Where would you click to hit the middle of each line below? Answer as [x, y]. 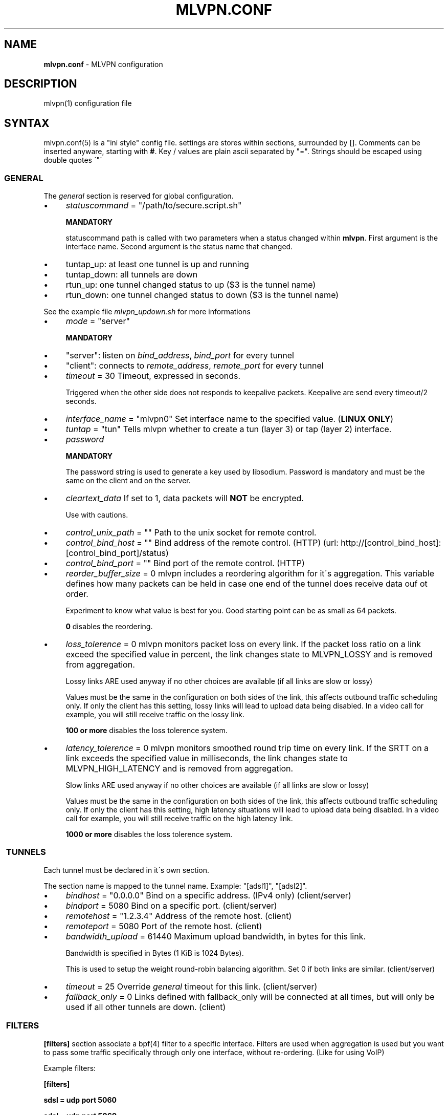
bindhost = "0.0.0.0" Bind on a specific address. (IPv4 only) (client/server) [208, 895]
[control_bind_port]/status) [117, 553]
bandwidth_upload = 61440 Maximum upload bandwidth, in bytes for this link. [216, 936]
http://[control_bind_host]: [391, 543]
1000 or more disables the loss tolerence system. [149, 834]
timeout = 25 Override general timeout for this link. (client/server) [192, 986]
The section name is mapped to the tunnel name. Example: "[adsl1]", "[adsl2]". [175, 886]
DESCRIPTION [41, 84]
